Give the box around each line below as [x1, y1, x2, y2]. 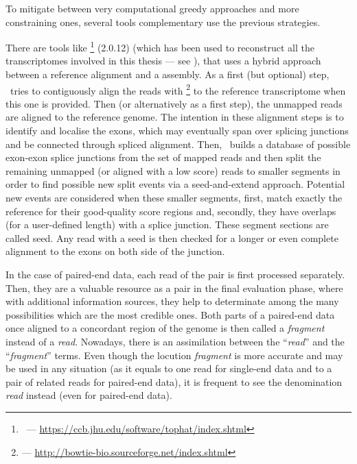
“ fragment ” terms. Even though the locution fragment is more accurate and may [5, 347, 343, 362]
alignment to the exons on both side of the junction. [5, 244, 225, 258]
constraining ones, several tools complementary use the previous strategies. [5, 14, 321, 29]
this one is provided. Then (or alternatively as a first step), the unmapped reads [5, 96, 343, 110]
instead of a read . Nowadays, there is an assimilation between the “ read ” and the [5, 334, 345, 348]
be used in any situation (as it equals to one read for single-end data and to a [5, 361, 332, 376]
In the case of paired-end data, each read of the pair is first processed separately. [5, 267, 345, 281]
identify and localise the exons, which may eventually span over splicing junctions [5, 123, 349, 138]
